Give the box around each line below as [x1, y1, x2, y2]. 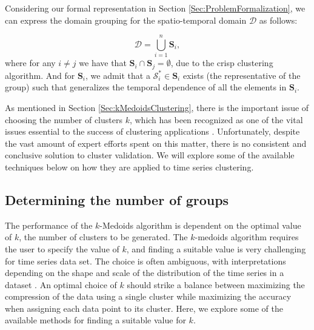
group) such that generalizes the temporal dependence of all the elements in [5, 81, 287, 93]
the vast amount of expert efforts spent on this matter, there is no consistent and [5, 136, 307, 149]
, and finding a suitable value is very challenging [126, 242, 306, 255]
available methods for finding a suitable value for [5, 314, 186, 326]
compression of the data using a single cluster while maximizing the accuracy [5, 290, 292, 303]
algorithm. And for [5, 69, 75, 81]
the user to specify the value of [5, 242, 119, 255]
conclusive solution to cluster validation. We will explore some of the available [5, 149, 295, 161]
